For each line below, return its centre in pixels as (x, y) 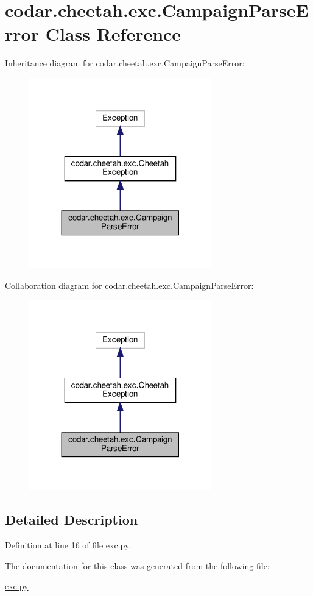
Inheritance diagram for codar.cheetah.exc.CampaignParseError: (125, 63)
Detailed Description (72, 520)
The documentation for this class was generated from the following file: (137, 565)
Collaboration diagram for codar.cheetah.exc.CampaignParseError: (129, 285)
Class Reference (113, 34)
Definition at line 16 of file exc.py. (68, 545)
